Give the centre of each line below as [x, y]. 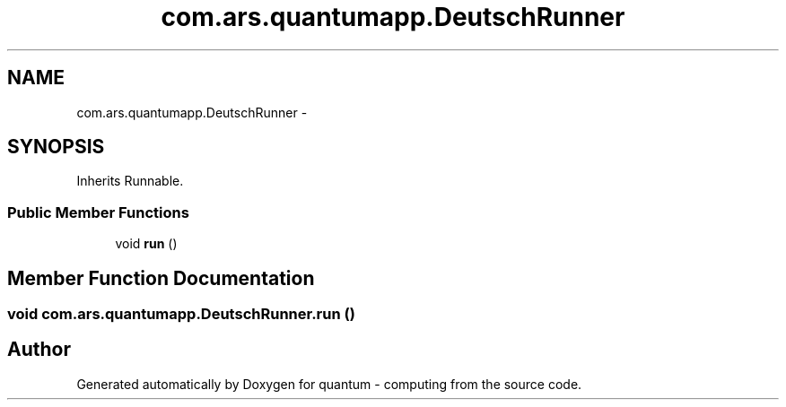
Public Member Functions [98, 212]
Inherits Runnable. [130, 181]
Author [39, 350]
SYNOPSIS [56, 147]
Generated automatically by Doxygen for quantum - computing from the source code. [329, 384]
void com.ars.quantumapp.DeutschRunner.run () [181, 314]
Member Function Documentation [161, 278]
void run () [146, 244]
